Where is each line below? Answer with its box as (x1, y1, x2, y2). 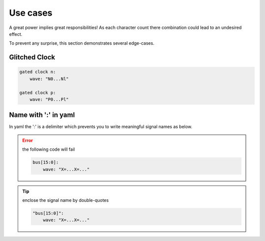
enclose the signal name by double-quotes (22, 197, 109, 203)
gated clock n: (19, 69, 56, 75)
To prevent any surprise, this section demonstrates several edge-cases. (9, 40, 155, 46)
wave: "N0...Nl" (29, 76, 69, 81)
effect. (9, 31, 23, 37)
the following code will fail (22, 146, 75, 152)
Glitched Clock (9, 53, 55, 61)
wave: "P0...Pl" (29, 96, 69, 102)
